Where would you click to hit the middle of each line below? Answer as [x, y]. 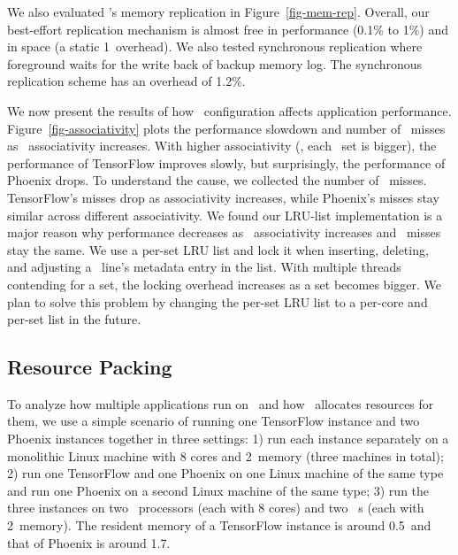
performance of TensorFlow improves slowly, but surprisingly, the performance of [226, 162]
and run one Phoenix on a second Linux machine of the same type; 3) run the [218, 490]
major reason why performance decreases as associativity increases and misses [224, 232]
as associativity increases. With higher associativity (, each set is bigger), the [222, 146]
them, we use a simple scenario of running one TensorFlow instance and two [214, 421]
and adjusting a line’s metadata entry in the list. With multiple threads [204, 267]
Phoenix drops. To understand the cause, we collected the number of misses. [217, 180]
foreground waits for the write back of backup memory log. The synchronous [215, 63]
